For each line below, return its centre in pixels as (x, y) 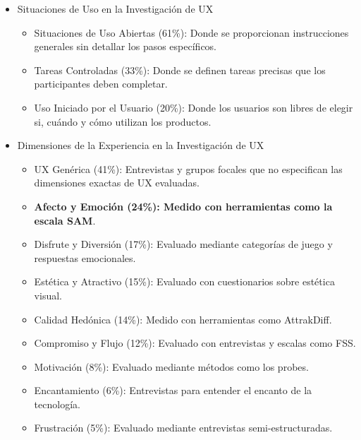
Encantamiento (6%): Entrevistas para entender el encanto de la (173, 390)
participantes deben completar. (101, 84)
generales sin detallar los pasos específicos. (126, 46)
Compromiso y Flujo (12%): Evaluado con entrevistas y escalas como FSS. (195, 343)
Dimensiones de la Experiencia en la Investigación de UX (141, 145)
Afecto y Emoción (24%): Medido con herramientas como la (183, 206)
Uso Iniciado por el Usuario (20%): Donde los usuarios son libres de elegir (194, 107)
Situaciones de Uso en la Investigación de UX (115, 8)
